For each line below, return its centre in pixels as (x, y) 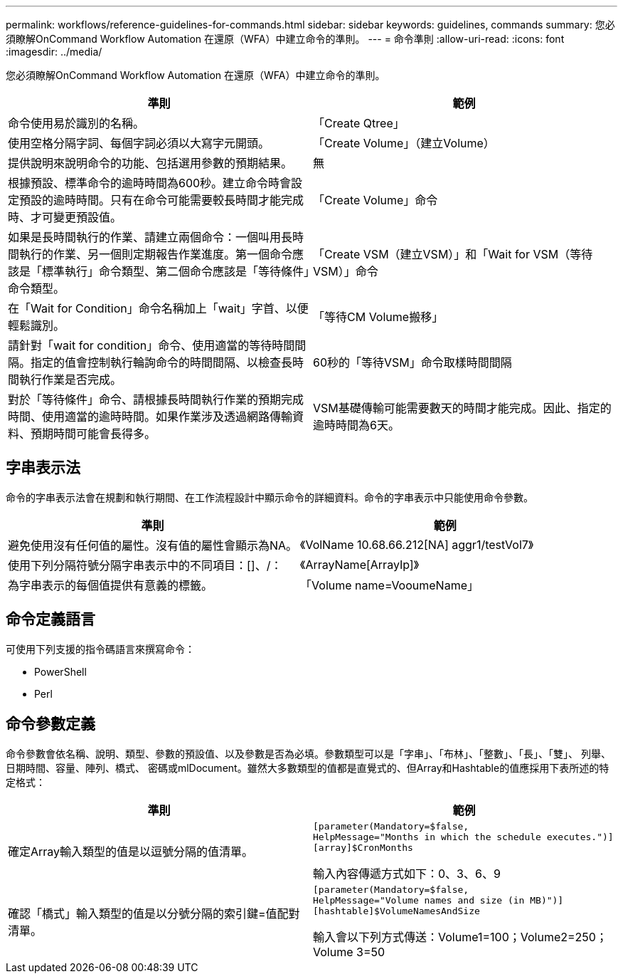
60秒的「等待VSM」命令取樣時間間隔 (412, 362)
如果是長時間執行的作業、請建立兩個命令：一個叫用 (145, 237)
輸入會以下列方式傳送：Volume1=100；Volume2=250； (460, 937)
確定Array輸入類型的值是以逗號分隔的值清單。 (131, 852)
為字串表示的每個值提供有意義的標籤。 (111, 585)
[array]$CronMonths (363, 847)
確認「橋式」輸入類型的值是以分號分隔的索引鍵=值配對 (154, 914)
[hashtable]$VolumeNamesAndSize (396, 911)
